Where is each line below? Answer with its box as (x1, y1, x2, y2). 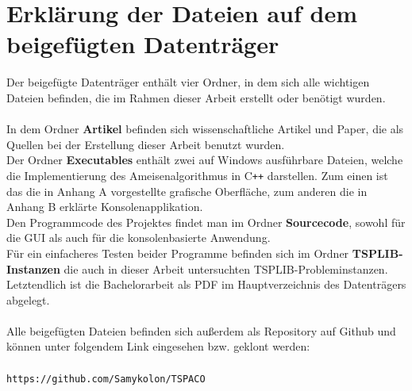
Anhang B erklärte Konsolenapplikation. (6, 198, 203, 215)
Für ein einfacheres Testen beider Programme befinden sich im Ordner (6, 244, 349, 261)
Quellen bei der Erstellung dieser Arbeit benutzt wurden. (6, 136, 285, 152)
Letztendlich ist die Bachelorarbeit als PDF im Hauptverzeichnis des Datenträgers (6, 276, 406, 293)
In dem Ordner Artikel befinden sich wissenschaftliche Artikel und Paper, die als (6, 121, 404, 137)
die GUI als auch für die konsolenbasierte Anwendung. (6, 229, 271, 246)
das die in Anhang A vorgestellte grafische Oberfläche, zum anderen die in (6, 182, 368, 199)
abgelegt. (6, 291, 50, 308)
